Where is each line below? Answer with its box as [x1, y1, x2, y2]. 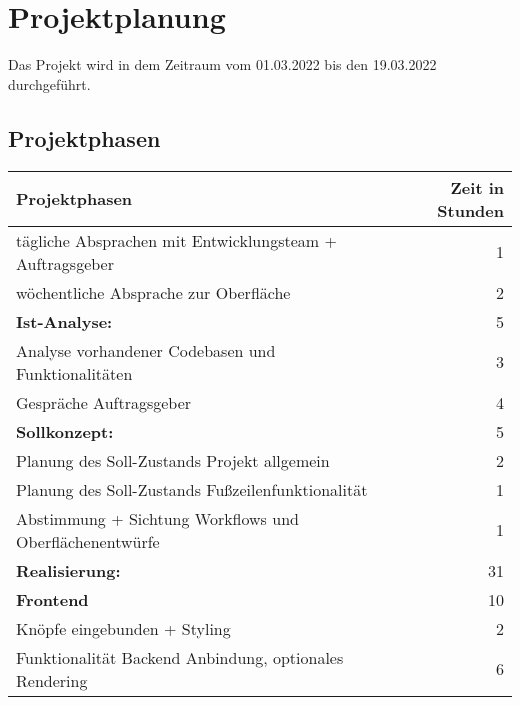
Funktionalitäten [16, 361, 133, 385]
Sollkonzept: [16, 419, 114, 443]
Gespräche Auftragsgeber [16, 390, 192, 414]
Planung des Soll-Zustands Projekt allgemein [16, 448, 330, 472]
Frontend [16, 587, 89, 611]
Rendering [16, 668, 88, 692]
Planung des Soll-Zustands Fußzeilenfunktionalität [16, 477, 368, 501]
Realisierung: [16, 558, 121, 582]
